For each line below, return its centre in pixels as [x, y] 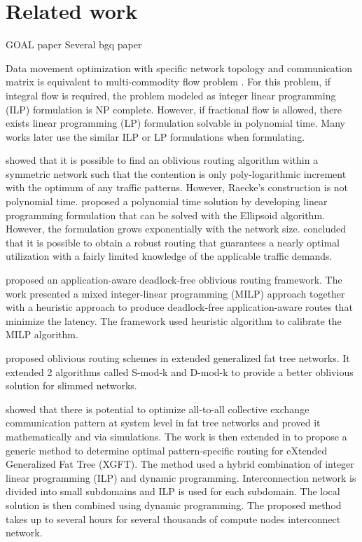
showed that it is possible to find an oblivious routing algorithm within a [162, 160]
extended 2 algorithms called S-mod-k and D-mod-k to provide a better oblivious [180, 371]
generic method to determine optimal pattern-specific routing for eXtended [167, 450]
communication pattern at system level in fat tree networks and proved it [163, 423]
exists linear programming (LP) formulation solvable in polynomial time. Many [175, 123]
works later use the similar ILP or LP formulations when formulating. [155, 136]
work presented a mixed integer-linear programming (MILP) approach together [175, 293]
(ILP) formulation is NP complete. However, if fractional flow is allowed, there [174, 109]
